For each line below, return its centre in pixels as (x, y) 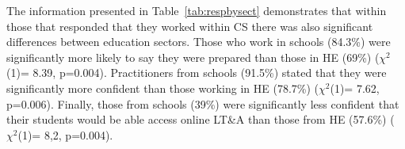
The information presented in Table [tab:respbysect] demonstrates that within (197, 10)
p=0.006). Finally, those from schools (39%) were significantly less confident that (203, 103)
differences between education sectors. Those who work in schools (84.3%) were (199, 42)
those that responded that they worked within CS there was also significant (190, 26)
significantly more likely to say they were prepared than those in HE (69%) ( (193, 57)
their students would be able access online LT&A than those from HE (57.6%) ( (201, 119)
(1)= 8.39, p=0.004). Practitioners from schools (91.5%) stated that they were (197, 73)
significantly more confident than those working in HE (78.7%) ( (163, 88)
